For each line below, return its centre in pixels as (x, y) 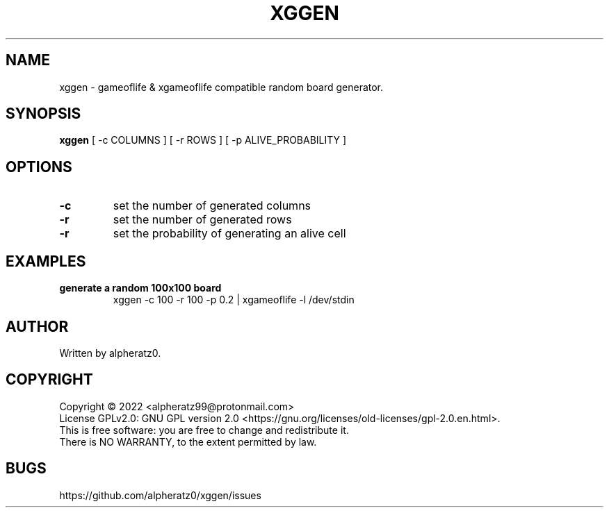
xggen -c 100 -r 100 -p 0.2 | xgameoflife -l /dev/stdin (234, 300)
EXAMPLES (46, 261)
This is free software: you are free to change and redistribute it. (204, 430)
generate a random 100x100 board (140, 288)
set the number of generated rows (202, 220)
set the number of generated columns (212, 206)
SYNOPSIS (43, 114)
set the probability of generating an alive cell (229, 234)
